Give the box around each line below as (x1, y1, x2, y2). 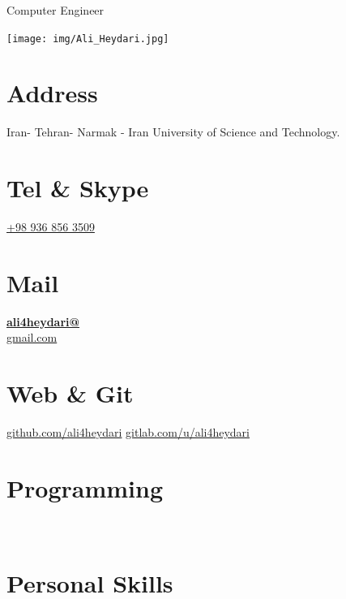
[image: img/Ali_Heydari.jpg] (6, 32, 169, 45)
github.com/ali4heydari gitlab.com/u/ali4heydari (6, 424, 250, 441)
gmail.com (6, 329, 58, 346)
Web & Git (6, 377, 134, 410)
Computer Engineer (6, 2, 105, 18)
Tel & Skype (6, 171, 149, 205)
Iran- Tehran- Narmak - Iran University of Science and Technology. (6, 123, 340, 140)
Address (6, 76, 98, 110)
